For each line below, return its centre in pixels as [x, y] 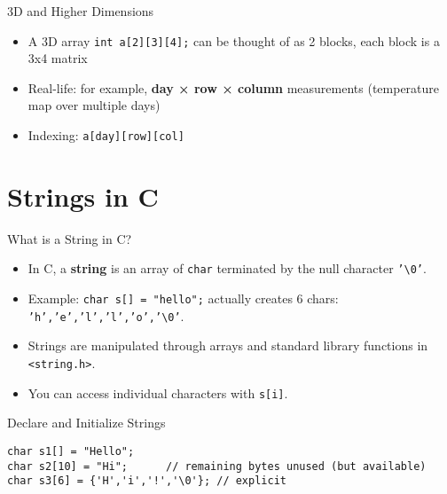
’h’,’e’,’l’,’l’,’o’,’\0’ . [106, 315]
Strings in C [83, 196]
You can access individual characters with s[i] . [158, 392]
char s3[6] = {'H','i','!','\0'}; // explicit [147, 481]
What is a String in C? [70, 238]
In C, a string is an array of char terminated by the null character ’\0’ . [227, 268]
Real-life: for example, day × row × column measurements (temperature [234, 87]
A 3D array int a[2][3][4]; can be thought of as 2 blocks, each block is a [234, 40]
